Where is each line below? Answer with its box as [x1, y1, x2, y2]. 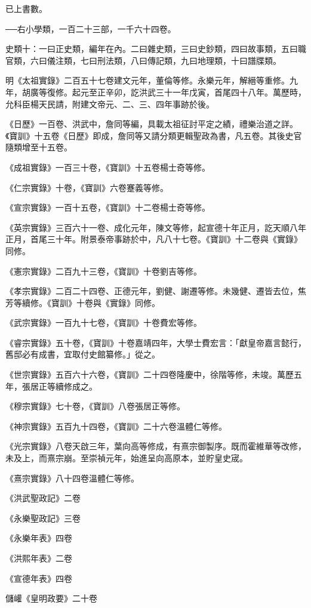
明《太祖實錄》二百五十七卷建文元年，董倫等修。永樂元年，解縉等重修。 [5, 74, 290, 87]
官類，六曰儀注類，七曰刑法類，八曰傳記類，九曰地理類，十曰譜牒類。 [5, 54, 281, 66]
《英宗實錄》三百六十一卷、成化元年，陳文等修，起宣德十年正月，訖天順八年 [5, 221, 306, 233]
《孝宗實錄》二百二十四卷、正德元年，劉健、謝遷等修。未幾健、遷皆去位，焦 [5, 285, 306, 297]
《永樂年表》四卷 [5, 532, 72, 544]
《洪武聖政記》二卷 [5, 492, 81, 504]
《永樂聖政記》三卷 [5, 511, 81, 524]
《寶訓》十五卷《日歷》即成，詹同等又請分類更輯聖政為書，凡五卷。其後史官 [5, 129, 302, 141]
